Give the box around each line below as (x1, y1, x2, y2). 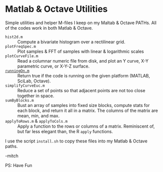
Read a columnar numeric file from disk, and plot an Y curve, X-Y (17, 58, 149, 64)
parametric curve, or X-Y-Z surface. (17, 63, 90, 69)
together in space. (17, 93, 54, 99)
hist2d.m (5, 34, 23, 39)
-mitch (5, 153, 19, 159)
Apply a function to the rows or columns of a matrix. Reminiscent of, (17, 123, 155, 129)
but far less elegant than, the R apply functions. (17, 128, 113, 134)
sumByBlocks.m (5, 98, 34, 103)
